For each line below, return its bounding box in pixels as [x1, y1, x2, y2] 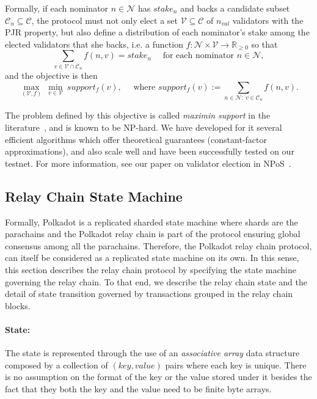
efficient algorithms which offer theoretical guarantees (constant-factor [5, 133, 267, 145]
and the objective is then [5, 69, 98, 82]
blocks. [5, 299, 31, 312]
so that [251, 37, 278, 50]
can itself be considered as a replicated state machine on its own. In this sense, [5, 251, 299, 264]
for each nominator [162, 51, 235, 60]
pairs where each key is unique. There [165, 358, 307, 371]
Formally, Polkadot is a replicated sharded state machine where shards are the [5, 215, 298, 228]
